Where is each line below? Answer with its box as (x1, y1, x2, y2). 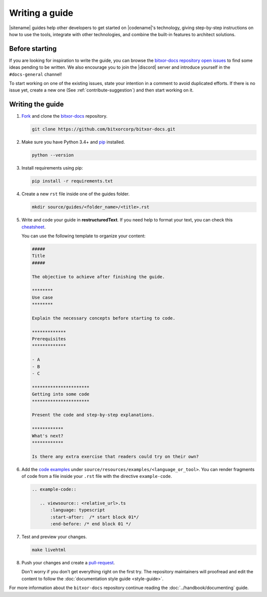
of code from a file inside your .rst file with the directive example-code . (21, 473, 173, 479)
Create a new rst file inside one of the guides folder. (21, 191, 130, 197)
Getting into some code (32, 391, 90, 397)
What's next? (32, 433, 64, 438)
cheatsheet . (21, 224, 46, 230)
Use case (32, 295, 53, 300)
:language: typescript (50, 507, 105, 513)
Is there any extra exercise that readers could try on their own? (32, 454, 199, 459)
